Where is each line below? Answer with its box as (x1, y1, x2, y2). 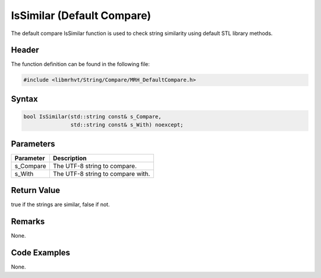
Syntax (11, 94, 38, 104)
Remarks (11, 217, 45, 227)
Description (52, 154, 87, 162)
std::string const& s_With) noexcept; (70, 122, 184, 128)
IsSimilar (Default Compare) (11, 9, 152, 22)
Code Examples (11, 248, 71, 258)
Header (11, 45, 39, 55)
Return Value (11, 185, 61, 195)
